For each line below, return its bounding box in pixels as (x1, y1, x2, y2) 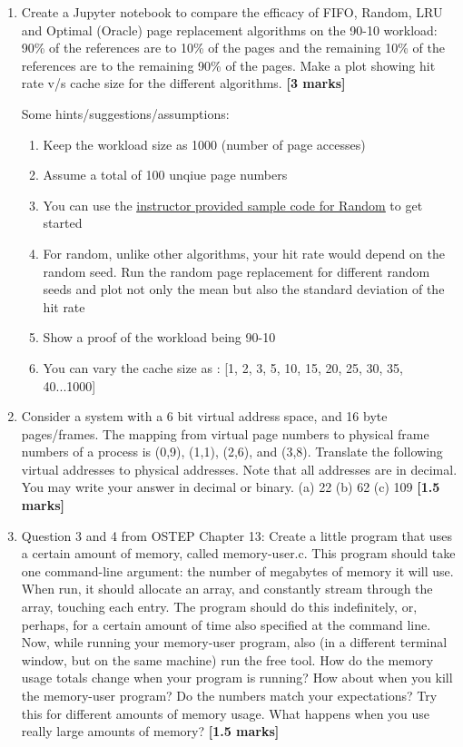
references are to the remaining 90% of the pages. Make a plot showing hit (21, 55, 436, 74)
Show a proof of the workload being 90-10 (43, 328, 276, 347)
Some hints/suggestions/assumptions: (21, 103, 230, 123)
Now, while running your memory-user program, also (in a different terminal (21, 633, 448, 652)
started (43, 213, 83, 232)
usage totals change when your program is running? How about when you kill (21, 668, 453, 687)
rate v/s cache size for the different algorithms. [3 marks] (21, 74, 346, 93)
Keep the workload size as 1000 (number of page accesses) (43, 134, 366, 153)
